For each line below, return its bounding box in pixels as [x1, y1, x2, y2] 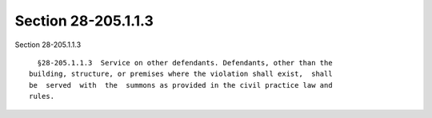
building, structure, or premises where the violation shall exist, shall [29, 69, 333, 79]
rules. [29, 92, 55, 101]
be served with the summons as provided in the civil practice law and [29, 81, 333, 89]
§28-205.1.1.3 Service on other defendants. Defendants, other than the [37, 58, 333, 67]
